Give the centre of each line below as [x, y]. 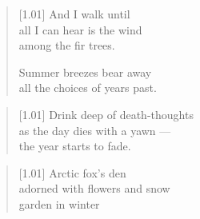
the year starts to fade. [75, 146]
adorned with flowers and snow [94, 188]
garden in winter [59, 203]
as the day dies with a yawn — [95, 130]
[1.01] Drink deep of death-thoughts [106, 114]
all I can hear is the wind [80, 29]
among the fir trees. [67, 45]
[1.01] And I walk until [74, 14]
